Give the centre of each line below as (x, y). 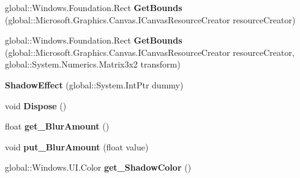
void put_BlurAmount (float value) (77, 146)
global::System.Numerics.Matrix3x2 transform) (93, 64)
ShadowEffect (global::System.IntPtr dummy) (94, 84)
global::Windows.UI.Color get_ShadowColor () (98, 167)
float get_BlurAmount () (57, 126)
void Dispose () (36, 105)
